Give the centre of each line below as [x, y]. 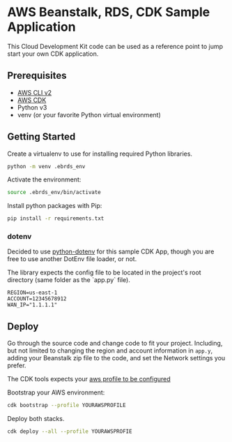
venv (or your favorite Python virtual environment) [89, 115]
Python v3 [32, 107]
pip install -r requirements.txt [56, 219]
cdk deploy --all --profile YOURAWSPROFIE [70, 432]
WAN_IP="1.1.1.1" [32, 305]
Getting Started [41, 137]
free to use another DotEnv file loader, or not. [72, 259]
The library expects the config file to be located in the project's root [104, 272]
